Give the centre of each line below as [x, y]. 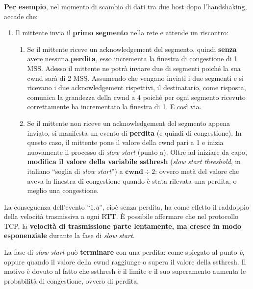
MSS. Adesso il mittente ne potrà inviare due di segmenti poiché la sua [134, 68]
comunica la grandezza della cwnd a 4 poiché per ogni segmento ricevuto [136, 97]
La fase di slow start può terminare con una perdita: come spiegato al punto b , [124, 252]
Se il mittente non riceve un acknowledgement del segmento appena [129, 123]
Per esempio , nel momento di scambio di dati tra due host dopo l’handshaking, [126, 6]
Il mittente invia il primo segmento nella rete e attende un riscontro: [122, 33]
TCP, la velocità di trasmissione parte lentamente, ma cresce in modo [123, 226]
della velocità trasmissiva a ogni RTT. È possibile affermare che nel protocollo [121, 216]
